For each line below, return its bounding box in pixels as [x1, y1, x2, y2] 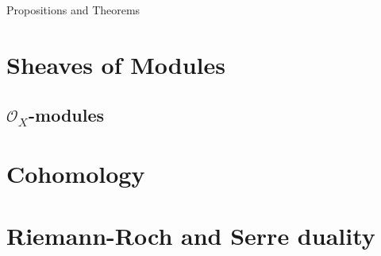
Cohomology [6, 157, 145, 189]
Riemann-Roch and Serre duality [6, 219, 375, 252]
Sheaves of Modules [6, 48, 225, 80]
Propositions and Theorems [6, 2, 140, 17]
